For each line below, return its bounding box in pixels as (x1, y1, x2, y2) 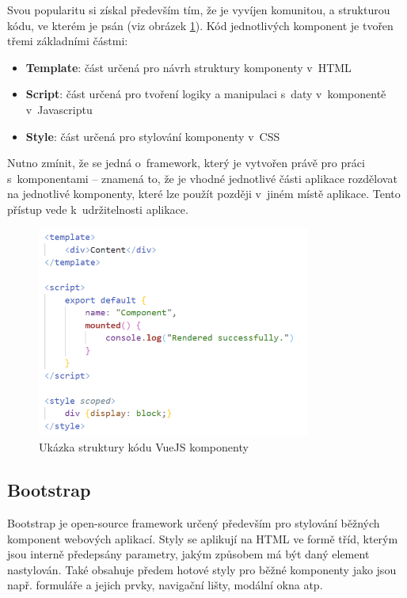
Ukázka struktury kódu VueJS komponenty (39, 439, 249, 455)
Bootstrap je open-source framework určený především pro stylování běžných (7, 515, 380, 531)
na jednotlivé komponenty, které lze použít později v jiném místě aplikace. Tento (7, 185, 401, 202)
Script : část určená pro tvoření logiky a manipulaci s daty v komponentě (25, 86, 386, 102)
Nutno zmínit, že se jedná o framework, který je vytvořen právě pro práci (7, 154, 365, 171)
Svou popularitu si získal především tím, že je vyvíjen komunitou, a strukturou (7, 2, 390, 17)
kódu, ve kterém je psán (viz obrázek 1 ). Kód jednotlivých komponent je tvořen (7, 17, 394, 33)
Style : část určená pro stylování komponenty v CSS (25, 128, 280, 144)
